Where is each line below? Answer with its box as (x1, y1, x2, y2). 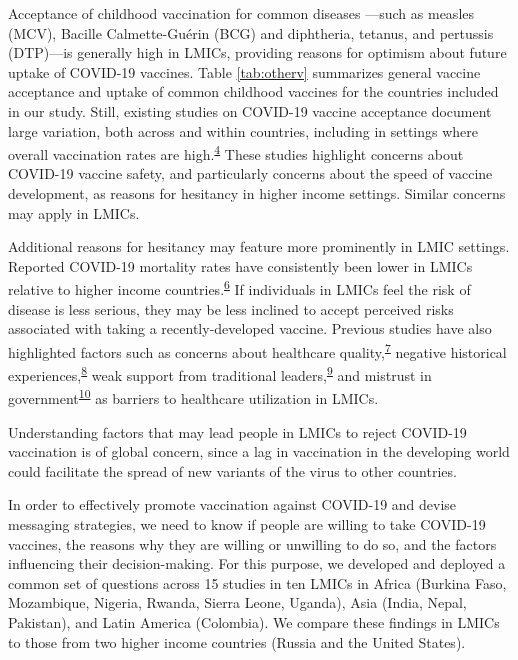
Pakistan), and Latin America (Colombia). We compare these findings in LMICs (8, 611, 500, 632)
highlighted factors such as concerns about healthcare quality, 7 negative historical (8, 338, 507, 362)
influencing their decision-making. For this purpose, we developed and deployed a (8, 553, 506, 574)
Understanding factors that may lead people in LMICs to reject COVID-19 (8, 421, 467, 442)
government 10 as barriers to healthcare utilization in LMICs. (8, 385, 379, 408)
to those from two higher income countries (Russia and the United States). (8, 631, 466, 652)
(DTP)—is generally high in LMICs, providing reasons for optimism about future (8, 42, 507, 63)
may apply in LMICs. (8, 202, 140, 223)
